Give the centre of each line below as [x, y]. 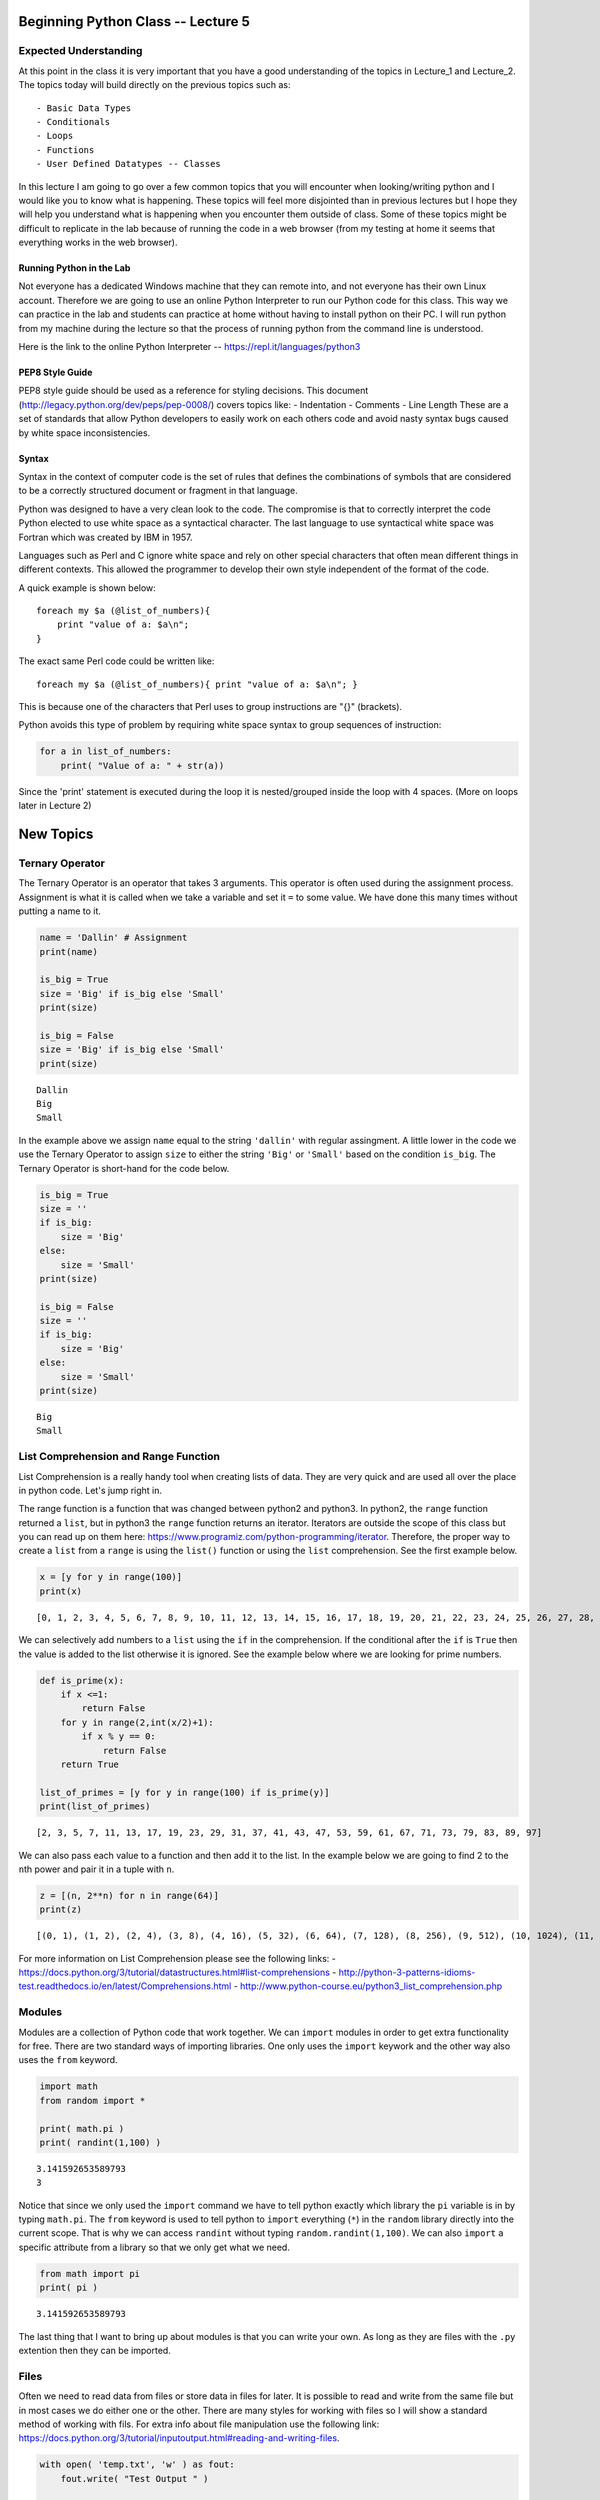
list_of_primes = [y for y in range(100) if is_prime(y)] [184, 1792]
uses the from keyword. [68, 2060]
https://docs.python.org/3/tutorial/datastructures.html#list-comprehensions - [177, 1972]
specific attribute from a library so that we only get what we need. [154, 2247]
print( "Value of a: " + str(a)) [142, 765]
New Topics [56, 834]
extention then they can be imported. [95, 2350]
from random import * [92, 2100]
